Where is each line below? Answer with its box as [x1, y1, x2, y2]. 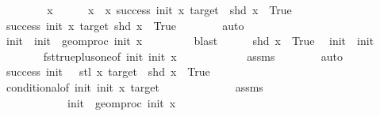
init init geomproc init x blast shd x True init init [6, 32, 374, 49]
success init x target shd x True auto [6, 17, 244, 33]
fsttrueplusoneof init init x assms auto [43, 47, 343, 64]
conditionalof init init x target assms [6, 78, 263, 95]
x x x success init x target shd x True [47, 2, 292, 17]
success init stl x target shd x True [6, 63, 210, 80]
